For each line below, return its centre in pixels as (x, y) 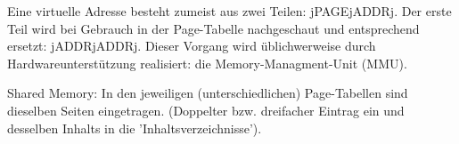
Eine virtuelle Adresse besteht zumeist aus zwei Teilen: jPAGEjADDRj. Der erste (229, 11)
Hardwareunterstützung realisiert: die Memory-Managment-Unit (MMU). (207, 63)
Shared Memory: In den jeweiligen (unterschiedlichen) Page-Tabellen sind (208, 93)
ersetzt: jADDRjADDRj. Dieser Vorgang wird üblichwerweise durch (192, 46)
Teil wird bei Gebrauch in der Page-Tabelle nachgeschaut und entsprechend (213, 28)
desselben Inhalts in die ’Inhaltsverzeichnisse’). (135, 128)
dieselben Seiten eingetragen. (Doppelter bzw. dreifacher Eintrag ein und (206, 110)
